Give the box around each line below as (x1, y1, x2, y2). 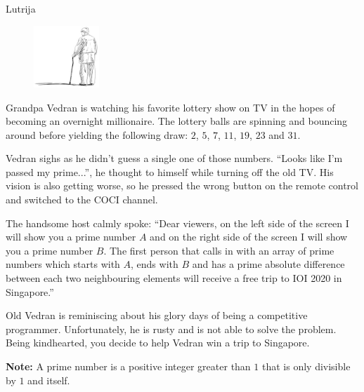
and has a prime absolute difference (192, 257, 345, 271)
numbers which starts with (6, 257, 120, 271)
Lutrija (6, 1, 36, 15)
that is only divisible (261, 359, 351, 373)
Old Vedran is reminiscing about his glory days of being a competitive (6, 308, 308, 323)
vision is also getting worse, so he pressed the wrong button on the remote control (6, 178, 358, 193)
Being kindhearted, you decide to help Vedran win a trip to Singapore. (6, 335, 310, 350)
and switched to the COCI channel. (6, 192, 158, 207)
